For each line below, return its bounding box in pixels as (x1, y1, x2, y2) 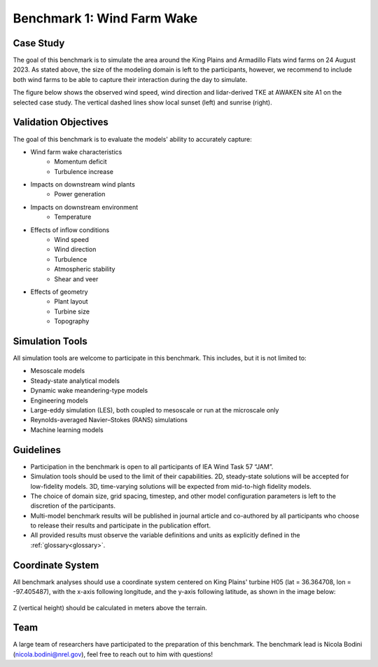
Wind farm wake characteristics (30, 147, 122, 156)
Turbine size (54, 307, 90, 316)
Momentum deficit (54, 158, 108, 166)
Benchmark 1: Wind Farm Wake (13, 11, 198, 26)
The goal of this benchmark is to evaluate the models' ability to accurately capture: (13, 135, 252, 143)
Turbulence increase (54, 167, 113, 175)
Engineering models (30, 396, 89, 405)
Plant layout (54, 297, 88, 306)
